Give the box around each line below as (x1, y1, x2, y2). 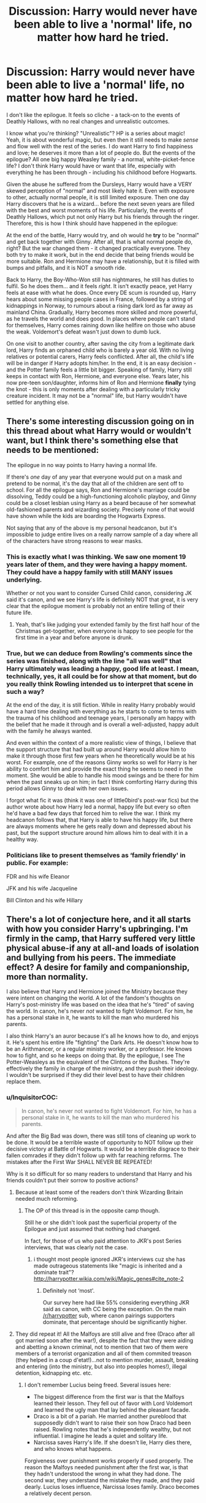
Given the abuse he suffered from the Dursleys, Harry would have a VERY (6, 180, 193, 188)
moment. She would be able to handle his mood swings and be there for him (6, 772, 199, 779)
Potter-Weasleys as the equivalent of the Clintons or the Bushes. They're (6, 1059, 190, 1066)
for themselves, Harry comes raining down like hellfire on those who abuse (6, 321, 196, 329)
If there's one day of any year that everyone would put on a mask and (6, 473, 182, 481)
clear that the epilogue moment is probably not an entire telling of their (6, 603, 185, 610)
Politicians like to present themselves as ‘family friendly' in (6, 851, 186, 859)
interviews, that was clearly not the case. (24, 1243, 129, 1251)
